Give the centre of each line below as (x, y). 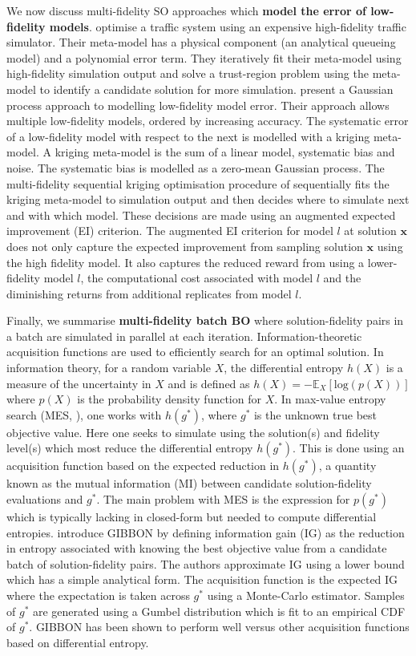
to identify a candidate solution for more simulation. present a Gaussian (216, 89)
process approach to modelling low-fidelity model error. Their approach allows (198, 105)
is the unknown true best (315, 414)
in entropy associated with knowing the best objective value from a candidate (197, 548)
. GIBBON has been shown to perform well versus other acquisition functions (219, 627)
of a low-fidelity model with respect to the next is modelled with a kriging (188, 136)
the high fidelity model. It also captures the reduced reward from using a (186, 262)
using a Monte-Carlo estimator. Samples (306, 595)
